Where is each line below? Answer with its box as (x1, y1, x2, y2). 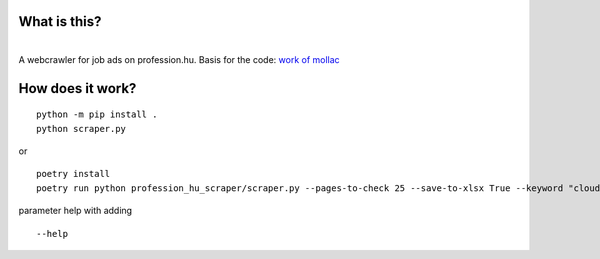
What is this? (18, 13, 102, 30)
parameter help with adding (18, 205, 133, 217)
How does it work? (18, 80, 137, 97)
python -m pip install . (36, 109, 158, 120)
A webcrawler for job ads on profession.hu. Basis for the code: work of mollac (18, 53, 340, 65)
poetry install (36, 168, 111, 180)
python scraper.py (36, 123, 127, 134)
